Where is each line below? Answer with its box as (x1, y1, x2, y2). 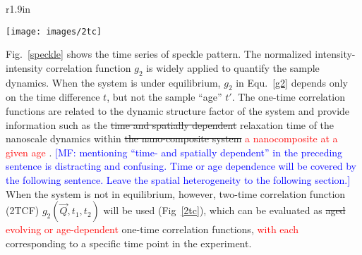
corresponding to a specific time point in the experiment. (6, 235, 252, 250)
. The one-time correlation (231, 89, 345, 104)
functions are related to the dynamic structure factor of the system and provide (6, 104, 350, 118)
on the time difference (6, 89, 100, 104)
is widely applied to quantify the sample (146, 60, 320, 75)
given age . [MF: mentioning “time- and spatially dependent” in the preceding (6, 144, 343, 159)
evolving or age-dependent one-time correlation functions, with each (6, 222, 299, 237)
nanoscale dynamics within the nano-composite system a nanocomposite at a (6, 131, 338, 146)
